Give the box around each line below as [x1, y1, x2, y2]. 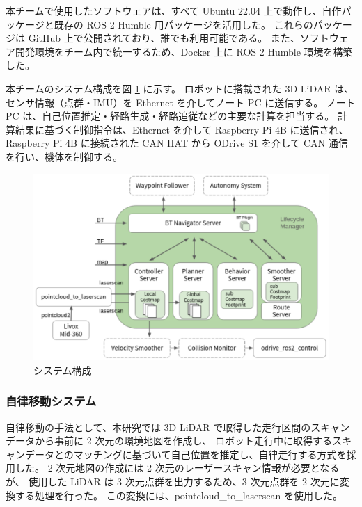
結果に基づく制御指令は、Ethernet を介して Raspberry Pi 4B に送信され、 [15, 122, 349, 136]
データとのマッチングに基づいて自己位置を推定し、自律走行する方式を [24, 446, 347, 461]
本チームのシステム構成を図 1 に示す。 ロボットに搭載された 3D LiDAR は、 [6, 81, 354, 95]
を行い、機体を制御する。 [6, 149, 123, 163]
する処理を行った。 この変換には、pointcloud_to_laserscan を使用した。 [15, 488, 343, 502]
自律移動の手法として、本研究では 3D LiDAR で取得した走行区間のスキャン [6, 419, 350, 434]
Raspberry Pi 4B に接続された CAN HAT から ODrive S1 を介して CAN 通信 [6, 136, 348, 150]
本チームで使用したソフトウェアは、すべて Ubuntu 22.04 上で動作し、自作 [6, 3, 342, 17]
